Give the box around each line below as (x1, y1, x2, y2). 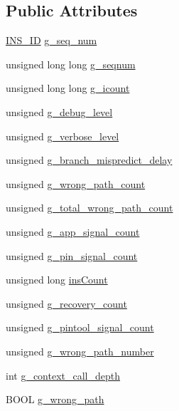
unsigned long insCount (6, 272, 108, 287)
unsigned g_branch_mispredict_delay (6, 152, 173, 167)
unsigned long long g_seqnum (6, 56, 136, 71)
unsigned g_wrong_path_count (6, 176, 146, 191)
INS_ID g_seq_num (6, 33, 97, 48)
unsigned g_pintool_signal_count (6, 320, 154, 335)
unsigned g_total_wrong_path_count (6, 200, 173, 215)
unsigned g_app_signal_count (6, 224, 140, 239)
